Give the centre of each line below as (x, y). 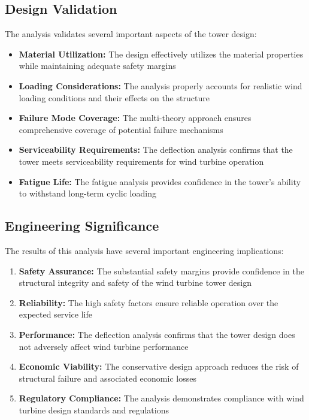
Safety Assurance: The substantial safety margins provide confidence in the (161, 271)
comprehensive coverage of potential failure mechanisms (121, 129)
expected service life (56, 314)
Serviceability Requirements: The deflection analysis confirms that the (156, 149)
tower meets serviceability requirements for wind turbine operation (141, 161)
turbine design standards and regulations (94, 410)
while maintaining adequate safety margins (97, 66)
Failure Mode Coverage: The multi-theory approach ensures (135, 118)
